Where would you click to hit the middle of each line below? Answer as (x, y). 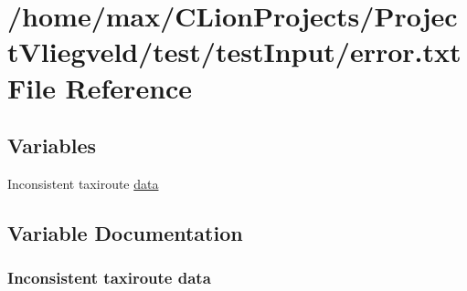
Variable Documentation (125, 232)
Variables (52, 145)
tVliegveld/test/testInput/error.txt (234, 52)
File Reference (100, 87)
